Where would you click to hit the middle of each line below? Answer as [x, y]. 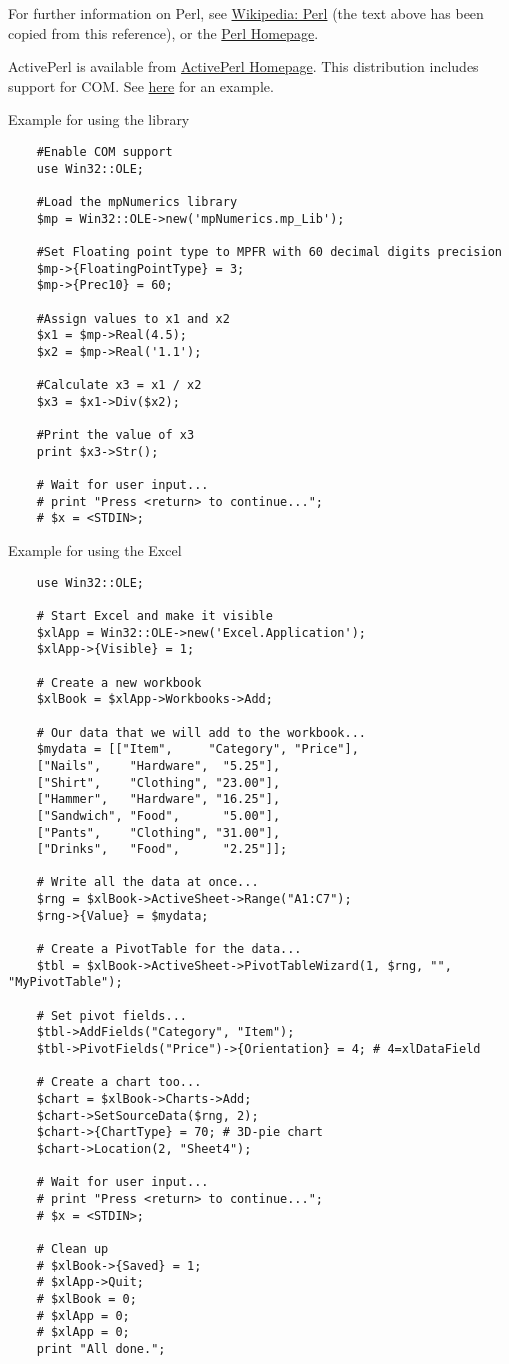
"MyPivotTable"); [65, 982]
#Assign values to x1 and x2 [133, 318]
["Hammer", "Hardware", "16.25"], [158, 799]
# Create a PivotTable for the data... [169, 949]
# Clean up [72, 1248]
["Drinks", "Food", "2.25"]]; [162, 849]
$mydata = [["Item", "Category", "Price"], [197, 749]
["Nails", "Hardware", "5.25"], [158, 765]
